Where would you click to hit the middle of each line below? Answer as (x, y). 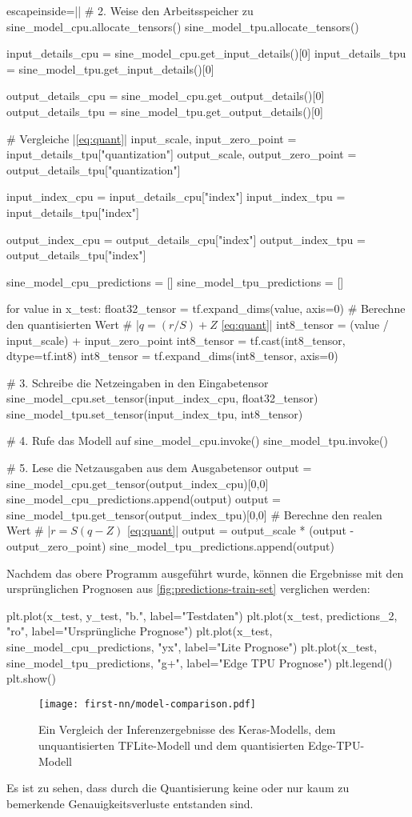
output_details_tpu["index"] (76, 255)
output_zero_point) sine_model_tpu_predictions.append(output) (170, 546)
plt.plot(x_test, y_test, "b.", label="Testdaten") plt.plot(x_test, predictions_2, (202, 615)
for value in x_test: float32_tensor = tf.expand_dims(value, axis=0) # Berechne (206, 308)
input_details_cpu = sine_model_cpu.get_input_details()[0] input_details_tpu (206, 53)
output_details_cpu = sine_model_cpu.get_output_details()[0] (166, 96)
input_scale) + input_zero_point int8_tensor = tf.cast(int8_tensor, (176, 340)
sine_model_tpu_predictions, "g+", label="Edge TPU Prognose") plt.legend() (200, 662)
